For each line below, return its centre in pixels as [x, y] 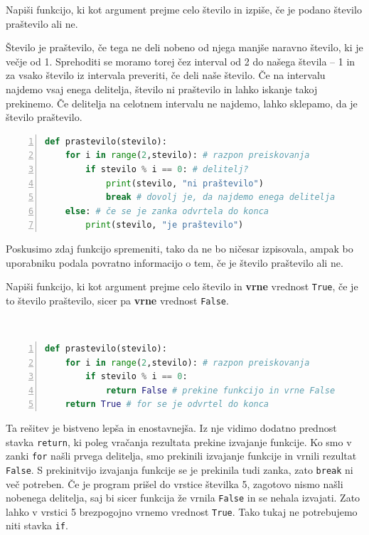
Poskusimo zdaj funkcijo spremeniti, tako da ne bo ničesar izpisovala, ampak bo [180, 248]
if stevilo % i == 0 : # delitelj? [167, 169]
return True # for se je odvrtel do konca [167, 404]
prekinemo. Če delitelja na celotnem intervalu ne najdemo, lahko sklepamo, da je [182, 103]
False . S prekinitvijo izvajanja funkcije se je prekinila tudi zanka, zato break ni [180, 469]
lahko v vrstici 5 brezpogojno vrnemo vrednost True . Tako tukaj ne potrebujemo [182, 511]
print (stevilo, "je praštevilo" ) [165, 225]
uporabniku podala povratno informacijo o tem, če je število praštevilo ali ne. [175, 262]
